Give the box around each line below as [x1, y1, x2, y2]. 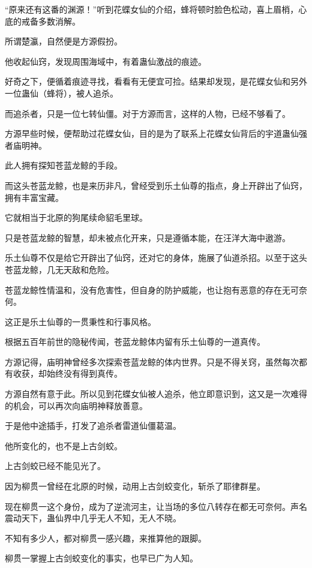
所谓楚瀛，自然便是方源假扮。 [5, 35, 122, 47]
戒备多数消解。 [21, 14, 80, 27]
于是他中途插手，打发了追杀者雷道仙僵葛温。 [5, 419, 181, 432]
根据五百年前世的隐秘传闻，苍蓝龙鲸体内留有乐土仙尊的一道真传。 [5, 335, 265, 348]
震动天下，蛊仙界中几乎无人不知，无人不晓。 [5, 512, 181, 524]
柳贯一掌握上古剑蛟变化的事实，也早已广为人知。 [5, 552, 198, 564]
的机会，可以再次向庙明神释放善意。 [5, 399, 148, 411]
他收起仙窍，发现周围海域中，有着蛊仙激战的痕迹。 [5, 55, 206, 67]
